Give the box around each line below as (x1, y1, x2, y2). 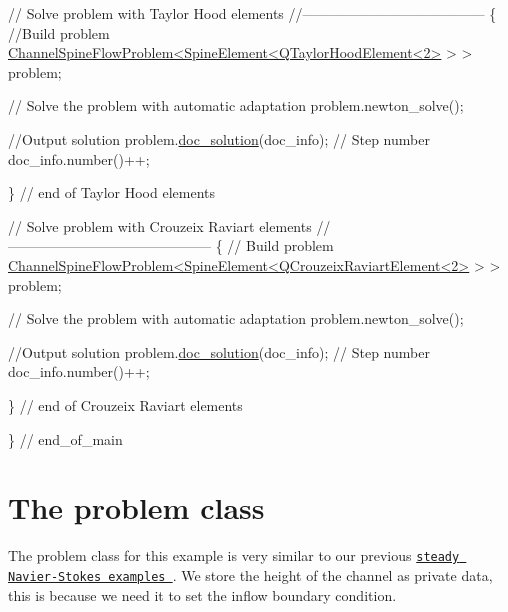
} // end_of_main (8, 428, 123, 449)
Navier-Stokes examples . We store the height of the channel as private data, (8, 564, 493, 585)
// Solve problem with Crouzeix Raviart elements (8, 215, 312, 236)
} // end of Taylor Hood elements (8, 182, 215, 203)
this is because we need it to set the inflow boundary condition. (8, 584, 397, 605)
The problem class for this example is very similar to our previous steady (8, 545, 460, 566)
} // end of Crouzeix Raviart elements (8, 394, 243, 415)
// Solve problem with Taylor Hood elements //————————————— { (8, 3, 497, 23)
